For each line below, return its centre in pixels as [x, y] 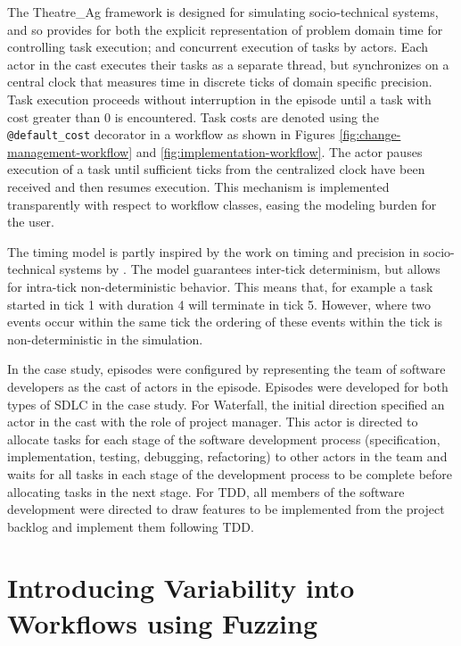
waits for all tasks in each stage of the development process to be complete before [230, 473]
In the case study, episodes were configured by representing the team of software [226, 369]
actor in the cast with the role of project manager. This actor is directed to [213, 422]
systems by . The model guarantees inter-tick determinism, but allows [250, 269]
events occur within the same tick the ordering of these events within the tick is [225, 322]
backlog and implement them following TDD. [131, 526]
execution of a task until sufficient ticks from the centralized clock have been [216, 169]
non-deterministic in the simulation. [105, 339]
